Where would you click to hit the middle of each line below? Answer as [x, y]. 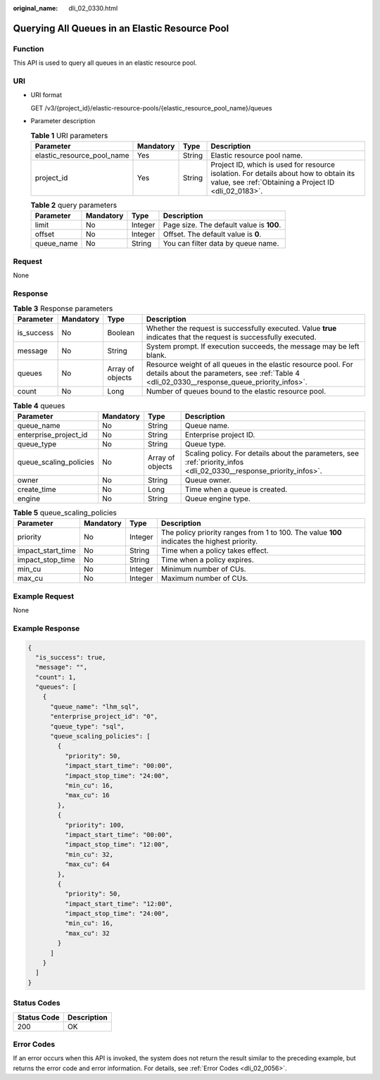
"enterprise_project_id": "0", [104, 717]
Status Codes [37, 1003]
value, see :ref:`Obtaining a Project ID [273, 182]
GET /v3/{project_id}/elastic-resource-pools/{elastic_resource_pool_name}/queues [151, 108]
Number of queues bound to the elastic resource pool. [236, 391]
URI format [46, 95]
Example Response [46, 628]
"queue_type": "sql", [87, 726]
